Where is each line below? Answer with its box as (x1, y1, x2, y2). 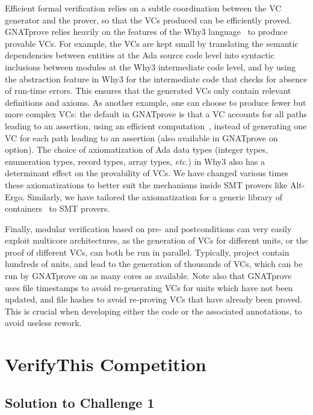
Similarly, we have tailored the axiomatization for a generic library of (27, 190, 282, 203)
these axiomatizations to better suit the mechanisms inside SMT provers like (5, 178, 288, 191)
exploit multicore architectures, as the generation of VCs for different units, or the (5, 234, 308, 247)
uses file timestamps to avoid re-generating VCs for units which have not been (5, 281, 293, 294)
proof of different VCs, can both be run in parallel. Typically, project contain (5, 245, 290, 258)
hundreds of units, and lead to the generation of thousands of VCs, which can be (5, 257, 303, 270)
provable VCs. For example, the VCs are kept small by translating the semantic (5, 37, 299, 49)
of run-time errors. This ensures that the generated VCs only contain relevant (5, 84, 291, 97)
